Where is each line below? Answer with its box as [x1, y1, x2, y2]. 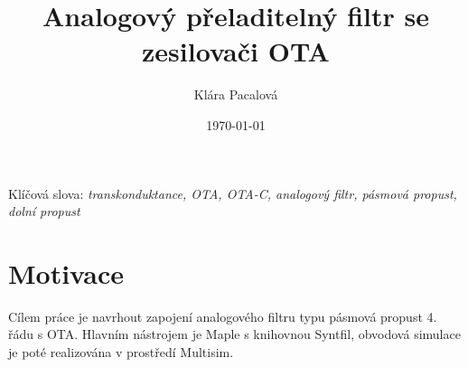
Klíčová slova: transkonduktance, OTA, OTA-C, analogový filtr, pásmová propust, [8, 183, 457, 202]
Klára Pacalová [193, 85, 278, 104]
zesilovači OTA [142, 33, 330, 70]
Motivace [8, 254, 125, 291]
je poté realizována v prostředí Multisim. [8, 343, 234, 361]
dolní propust [8, 202, 80, 221]
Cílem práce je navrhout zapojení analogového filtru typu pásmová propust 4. [8, 306, 437, 325]
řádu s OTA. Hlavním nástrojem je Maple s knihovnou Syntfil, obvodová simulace [8, 325, 461, 343]
